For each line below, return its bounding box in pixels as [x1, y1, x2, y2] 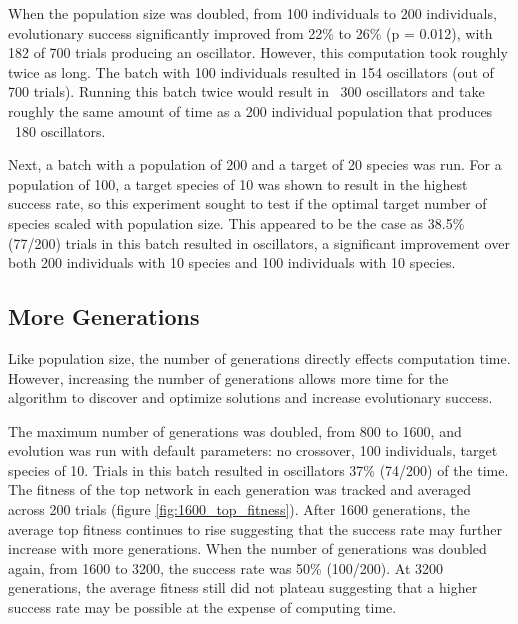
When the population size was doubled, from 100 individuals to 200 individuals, [8, 3, 497, 23]
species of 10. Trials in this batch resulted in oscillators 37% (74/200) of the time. [8, 459, 509, 480]
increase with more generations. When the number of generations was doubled [8, 538, 487, 559]
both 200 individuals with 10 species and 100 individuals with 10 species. [8, 252, 456, 273]
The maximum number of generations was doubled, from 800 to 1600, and [8, 420, 462, 441]
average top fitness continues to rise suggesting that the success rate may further [8, 518, 502, 539]
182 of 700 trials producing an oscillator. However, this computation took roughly [8, 42, 508, 63]
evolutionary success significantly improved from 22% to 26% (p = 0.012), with [8, 22, 493, 43]
